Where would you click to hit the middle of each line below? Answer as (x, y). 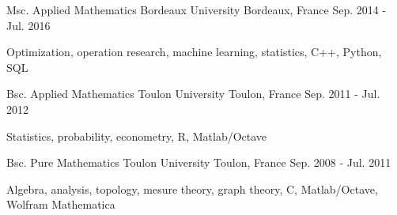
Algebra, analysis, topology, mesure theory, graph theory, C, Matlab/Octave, (192, 189)
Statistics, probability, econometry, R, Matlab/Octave (137, 136)
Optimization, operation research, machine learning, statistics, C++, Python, (194, 52)
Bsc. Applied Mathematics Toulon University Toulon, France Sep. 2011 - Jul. (193, 94)
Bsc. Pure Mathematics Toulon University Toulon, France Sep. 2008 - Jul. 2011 (199, 162)
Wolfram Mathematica (61, 204)
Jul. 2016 (28, 25)
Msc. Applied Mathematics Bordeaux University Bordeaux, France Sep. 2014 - (197, 9)
